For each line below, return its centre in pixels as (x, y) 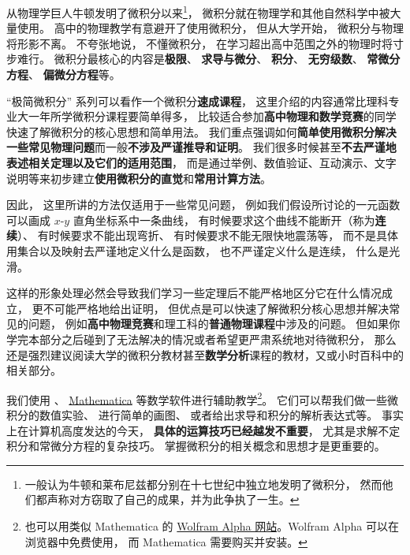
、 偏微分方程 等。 (75, 74)
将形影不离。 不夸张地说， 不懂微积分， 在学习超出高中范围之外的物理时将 (199, 43)
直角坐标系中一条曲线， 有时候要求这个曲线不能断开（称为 (224, 220)
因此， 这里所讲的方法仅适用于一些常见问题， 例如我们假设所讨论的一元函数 (203, 205)
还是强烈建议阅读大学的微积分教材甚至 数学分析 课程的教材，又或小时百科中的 (205, 354)
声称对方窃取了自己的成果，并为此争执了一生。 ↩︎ (173, 499)
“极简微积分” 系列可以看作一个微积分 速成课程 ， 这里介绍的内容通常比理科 (198, 101)
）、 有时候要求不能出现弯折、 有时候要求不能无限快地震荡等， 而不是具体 (208, 235)
